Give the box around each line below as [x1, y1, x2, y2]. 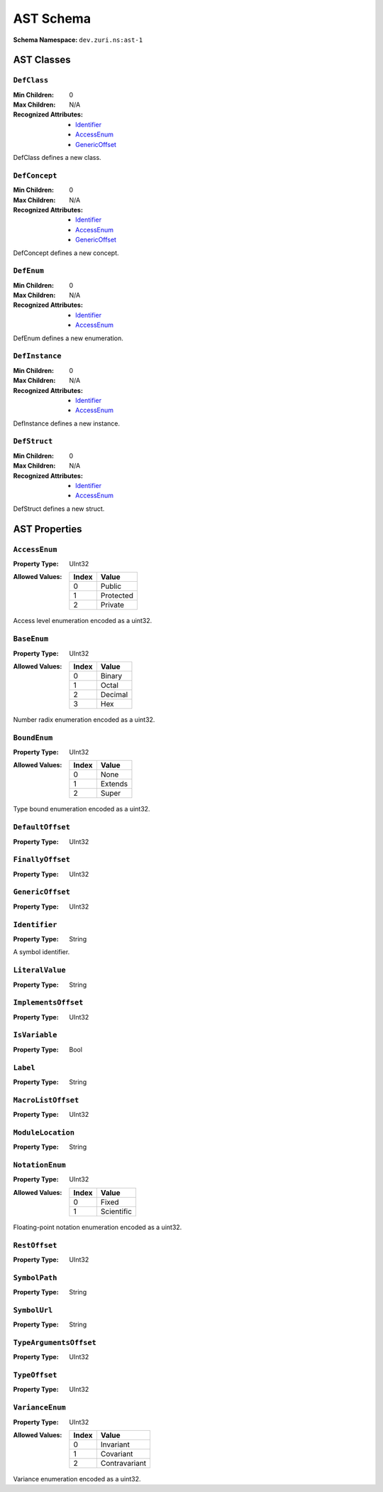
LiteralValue [13, 966, 67, 975]
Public [100, 581, 122, 591]
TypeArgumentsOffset [13, 1338, 97, 1347]
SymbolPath [13, 1272, 57, 1282]
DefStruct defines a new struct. [13, 504, 105, 513]
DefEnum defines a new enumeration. [13, 334, 123, 342]
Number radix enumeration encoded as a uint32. [13, 715, 155, 724]
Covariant [100, 1449, 133, 1459]
